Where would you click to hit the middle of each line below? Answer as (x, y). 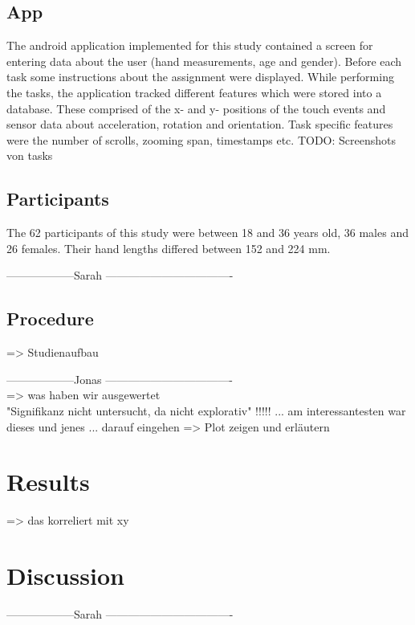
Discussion (65, 576)
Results (48, 482)
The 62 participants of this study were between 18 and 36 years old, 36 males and (207, 233)
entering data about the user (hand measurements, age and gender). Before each (204, 61)
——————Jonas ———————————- (120, 379)
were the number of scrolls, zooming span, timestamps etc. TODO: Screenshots (201, 139)
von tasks (30, 155)
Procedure (50, 319)
